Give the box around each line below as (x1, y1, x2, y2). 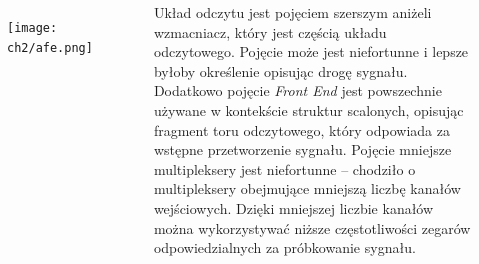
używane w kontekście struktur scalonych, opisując (153, 99, 464, 120)
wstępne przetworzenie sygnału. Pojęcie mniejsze (153, 139, 452, 160)
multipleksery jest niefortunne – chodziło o (153, 158, 416, 179)
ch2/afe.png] (7, 40, 93, 55)
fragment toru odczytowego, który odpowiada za (153, 119, 450, 140)
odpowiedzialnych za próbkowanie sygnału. (153, 237, 416, 258)
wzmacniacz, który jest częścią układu (153, 21, 387, 42)
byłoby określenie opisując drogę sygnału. (153, 60, 408, 81)
